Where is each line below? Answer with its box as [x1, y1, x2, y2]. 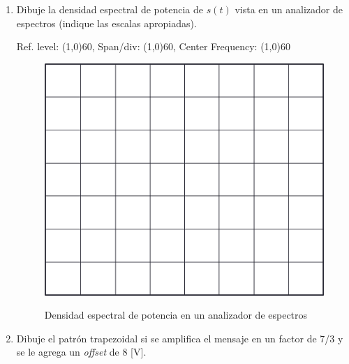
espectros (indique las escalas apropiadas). [16, 15, 197, 30]
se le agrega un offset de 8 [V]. [16, 344, 147, 359]
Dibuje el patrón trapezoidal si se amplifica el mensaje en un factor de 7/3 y [16, 331, 343, 345]
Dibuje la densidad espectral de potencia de [16, 2, 203, 16]
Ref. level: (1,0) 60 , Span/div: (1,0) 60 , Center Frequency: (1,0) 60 [16, 39, 290, 54]
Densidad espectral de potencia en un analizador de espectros [44, 308, 308, 322]
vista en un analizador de [235, 2, 343, 16]
